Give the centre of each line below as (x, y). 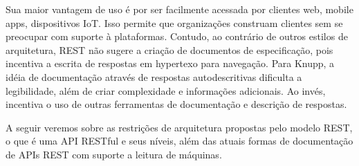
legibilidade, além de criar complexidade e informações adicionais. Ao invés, (166, 90)
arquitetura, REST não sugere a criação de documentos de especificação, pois (169, 49)
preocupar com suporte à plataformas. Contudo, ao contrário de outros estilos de (177, 36)
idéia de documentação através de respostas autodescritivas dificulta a (154, 76)
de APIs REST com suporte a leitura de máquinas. (114, 154)
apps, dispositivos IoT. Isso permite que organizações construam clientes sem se (174, 22)
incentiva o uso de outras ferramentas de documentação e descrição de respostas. (176, 104)
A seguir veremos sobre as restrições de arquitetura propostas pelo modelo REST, (179, 127)
